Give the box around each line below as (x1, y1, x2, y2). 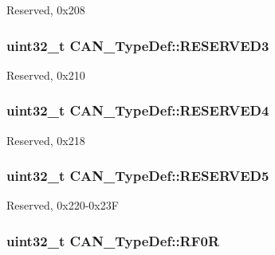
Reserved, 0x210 (6, 66, 85, 83)
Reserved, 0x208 (6, 2, 85, 18)
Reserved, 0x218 (6, 131, 85, 148)
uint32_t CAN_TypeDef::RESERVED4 (6, 100, 269, 120)
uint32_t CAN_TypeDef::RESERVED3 (6, 35, 269, 55)
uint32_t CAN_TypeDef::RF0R (6, 230, 220, 250)
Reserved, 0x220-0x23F (6, 197, 119, 214)
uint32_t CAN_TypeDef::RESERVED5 (6, 166, 269, 186)
